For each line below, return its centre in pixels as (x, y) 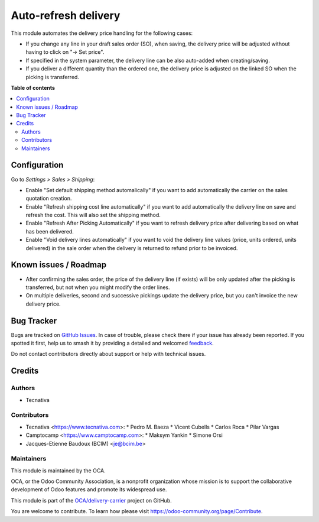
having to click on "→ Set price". (65, 52)
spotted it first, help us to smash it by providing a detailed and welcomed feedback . (112, 343)
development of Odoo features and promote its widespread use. (89, 489)
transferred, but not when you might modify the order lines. (98, 287)
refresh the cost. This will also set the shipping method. (93, 215)
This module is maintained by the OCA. (58, 471)
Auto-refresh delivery (66, 15)
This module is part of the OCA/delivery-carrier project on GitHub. (92, 500)
